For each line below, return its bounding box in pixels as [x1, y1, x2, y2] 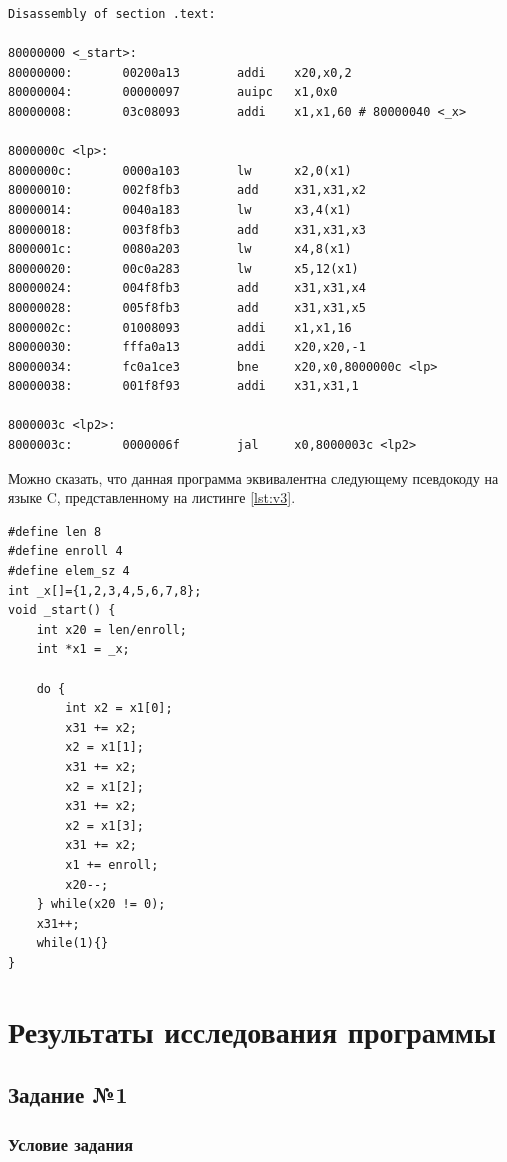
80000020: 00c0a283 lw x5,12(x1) [8, 261, 359, 276]
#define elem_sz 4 [8, 564, 130, 579]
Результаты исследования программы [8, 1010, 496, 1051]
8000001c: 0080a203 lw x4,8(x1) [8, 242, 352, 257]
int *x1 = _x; [36, 642, 130, 657]
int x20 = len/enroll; [36, 622, 187, 637]
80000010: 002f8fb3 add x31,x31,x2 [8, 183, 366, 198]
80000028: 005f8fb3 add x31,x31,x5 [8, 300, 366, 315]
